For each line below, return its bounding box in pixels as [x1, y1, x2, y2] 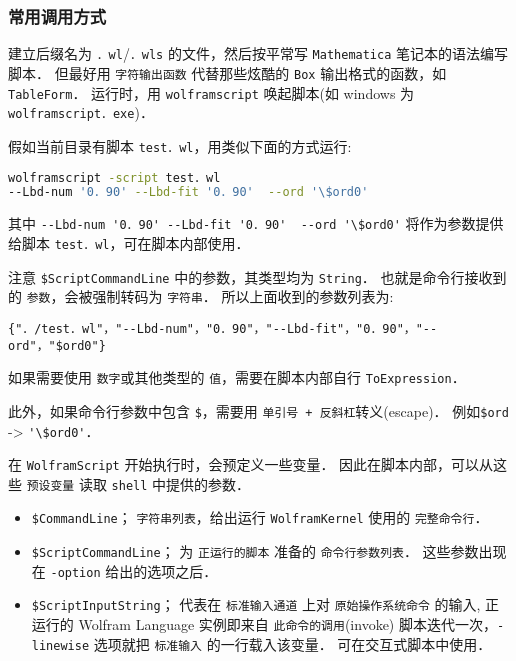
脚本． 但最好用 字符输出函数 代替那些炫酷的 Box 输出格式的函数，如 [8, 62, 447, 83]
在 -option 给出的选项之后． [31, 560, 218, 581]
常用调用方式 [8, 3, 107, 28]
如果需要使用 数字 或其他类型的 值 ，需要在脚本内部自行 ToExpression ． [8, 367, 466, 388]
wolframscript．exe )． [8, 102, 154, 123]
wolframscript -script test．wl [8, 170, 221, 185]
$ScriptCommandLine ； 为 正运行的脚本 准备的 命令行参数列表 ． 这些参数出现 [31, 541, 507, 562]
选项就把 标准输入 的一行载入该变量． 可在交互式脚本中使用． [93, 633, 492, 654]
